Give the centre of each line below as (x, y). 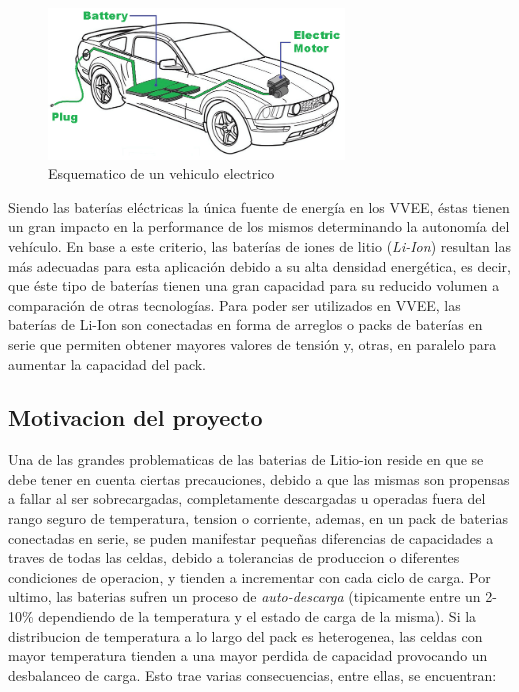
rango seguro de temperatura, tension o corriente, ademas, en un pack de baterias (258, 518)
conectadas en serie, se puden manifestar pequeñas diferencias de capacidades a (251, 537)
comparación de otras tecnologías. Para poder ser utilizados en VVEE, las (234, 304)
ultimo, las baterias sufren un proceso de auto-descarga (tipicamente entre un (244, 596)
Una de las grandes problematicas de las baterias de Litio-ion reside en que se (246, 459)
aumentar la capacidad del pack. (107, 363)
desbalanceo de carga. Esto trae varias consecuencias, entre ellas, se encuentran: (252, 674)
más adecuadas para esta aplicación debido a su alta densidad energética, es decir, (259, 265)
